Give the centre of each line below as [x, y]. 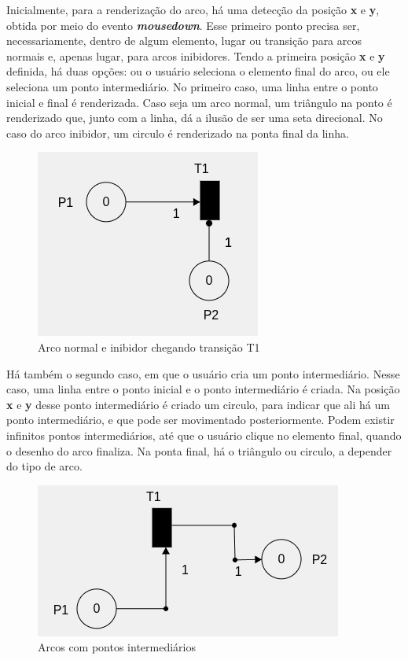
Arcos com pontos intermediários [117, 647]
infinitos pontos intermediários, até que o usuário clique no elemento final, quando [204, 435]
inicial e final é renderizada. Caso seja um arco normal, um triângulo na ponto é [199, 102]
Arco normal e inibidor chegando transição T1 [149, 347]
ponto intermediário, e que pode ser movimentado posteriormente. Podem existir [200, 420]
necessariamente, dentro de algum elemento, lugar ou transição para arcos [184, 41]
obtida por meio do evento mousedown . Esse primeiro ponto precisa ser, [183, 25]
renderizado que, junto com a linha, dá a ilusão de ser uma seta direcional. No [195, 118]
